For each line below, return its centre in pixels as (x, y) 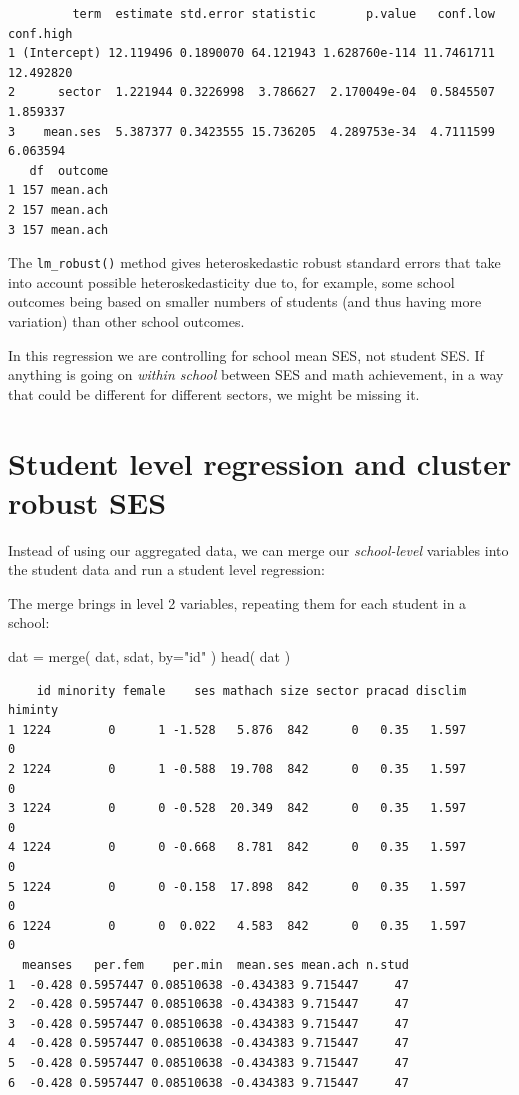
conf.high (40, 33)
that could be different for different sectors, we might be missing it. (214, 393)
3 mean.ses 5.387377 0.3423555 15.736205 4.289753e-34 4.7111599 (251, 131)
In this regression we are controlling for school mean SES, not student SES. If (246, 354)
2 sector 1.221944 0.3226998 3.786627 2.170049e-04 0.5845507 (251, 92)
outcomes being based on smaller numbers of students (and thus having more (245, 301)
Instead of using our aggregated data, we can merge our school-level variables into (258, 549)
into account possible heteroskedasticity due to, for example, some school (231, 281)
